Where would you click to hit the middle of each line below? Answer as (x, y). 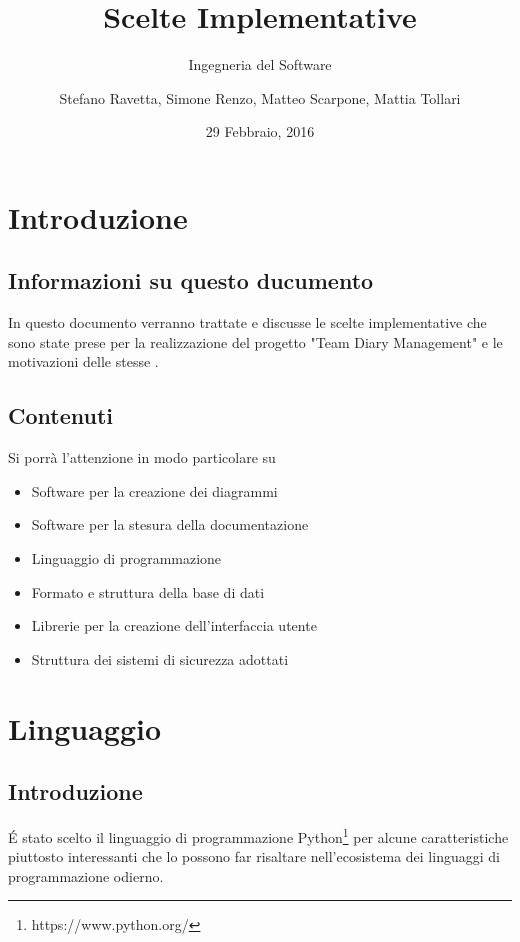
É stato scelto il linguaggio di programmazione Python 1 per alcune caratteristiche (258, 835)
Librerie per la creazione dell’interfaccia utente (174, 625)
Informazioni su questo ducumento (191, 280)
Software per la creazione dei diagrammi (154, 490)
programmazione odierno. (86, 875)
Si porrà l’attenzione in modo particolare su (142, 457)
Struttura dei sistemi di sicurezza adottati (160, 658)
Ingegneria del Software (260, 64)
